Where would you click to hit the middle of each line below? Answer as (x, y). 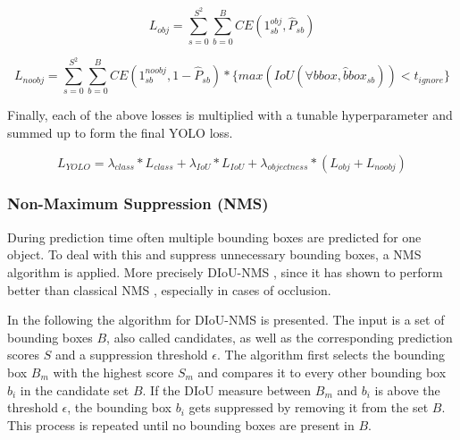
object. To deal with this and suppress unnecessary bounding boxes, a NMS (214, 254)
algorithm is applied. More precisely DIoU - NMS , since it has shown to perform (225, 271)
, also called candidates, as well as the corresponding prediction (280, 337)
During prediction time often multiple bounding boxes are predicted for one (214, 237)
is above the (407, 389)
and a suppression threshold (131, 355)
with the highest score (113, 372)
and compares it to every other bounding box (322, 372)
